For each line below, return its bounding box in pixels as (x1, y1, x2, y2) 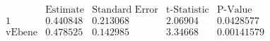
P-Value (216, 5, 252, 16)
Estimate (45, 5, 84, 16)
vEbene (6, 28, 38, 38)
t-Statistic (166, 5, 209, 16)
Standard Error (92, 5, 158, 16)
